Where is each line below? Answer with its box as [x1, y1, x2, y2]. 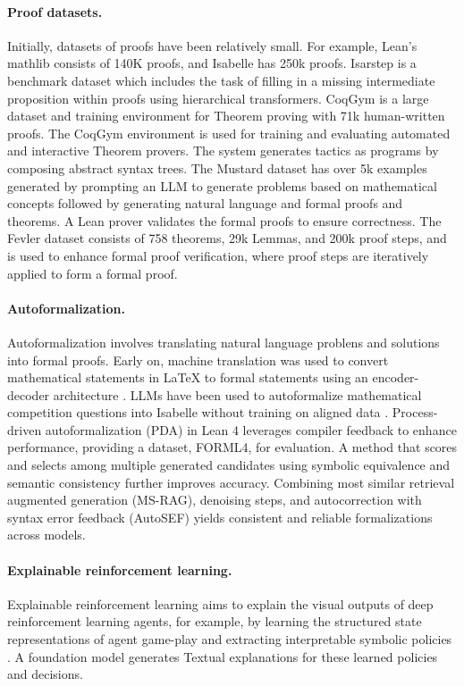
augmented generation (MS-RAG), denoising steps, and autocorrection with [7, 490, 422, 509]
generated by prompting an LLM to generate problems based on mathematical [7, 176, 437, 195]
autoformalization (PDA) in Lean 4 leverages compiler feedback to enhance [45, 420, 457, 439]
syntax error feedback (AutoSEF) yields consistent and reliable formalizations [7, 507, 433, 526]
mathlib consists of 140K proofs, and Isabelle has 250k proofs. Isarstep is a [7, 54, 417, 72]
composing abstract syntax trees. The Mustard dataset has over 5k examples [7, 158, 427, 177]
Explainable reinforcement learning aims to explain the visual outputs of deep [7, 594, 434, 613]
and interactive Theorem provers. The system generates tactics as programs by [7, 141, 439, 160]
